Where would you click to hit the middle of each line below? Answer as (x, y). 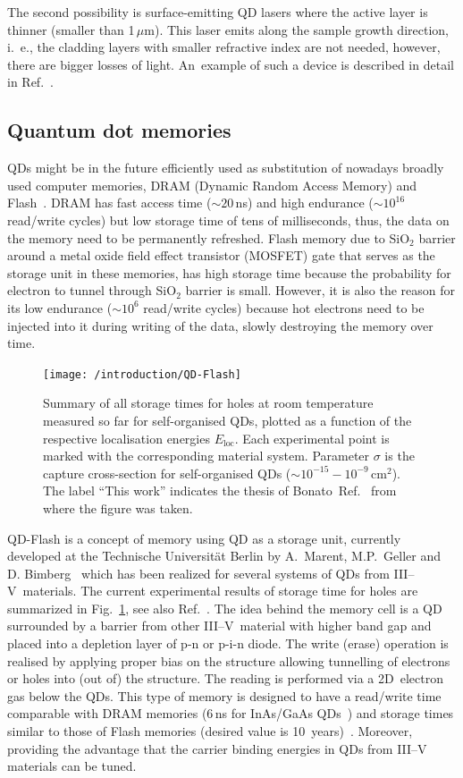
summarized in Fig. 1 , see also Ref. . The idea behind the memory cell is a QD (225, 608)
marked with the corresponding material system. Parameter (206, 456)
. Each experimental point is (312, 438)
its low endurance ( (60, 307)
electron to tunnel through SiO (92, 290)
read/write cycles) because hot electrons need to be (284, 307)
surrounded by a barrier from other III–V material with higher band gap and (219, 626)
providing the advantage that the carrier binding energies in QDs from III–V (217, 748)
